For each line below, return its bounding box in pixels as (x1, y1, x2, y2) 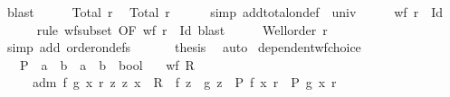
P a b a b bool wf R (19, 55, 195, 74)
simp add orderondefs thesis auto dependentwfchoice (6, 38, 361, 57)
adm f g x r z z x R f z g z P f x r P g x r (32, 73, 337, 92)
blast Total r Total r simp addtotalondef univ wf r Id (6, 3, 443, 21)
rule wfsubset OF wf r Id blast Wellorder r (36, 20, 328, 39)
